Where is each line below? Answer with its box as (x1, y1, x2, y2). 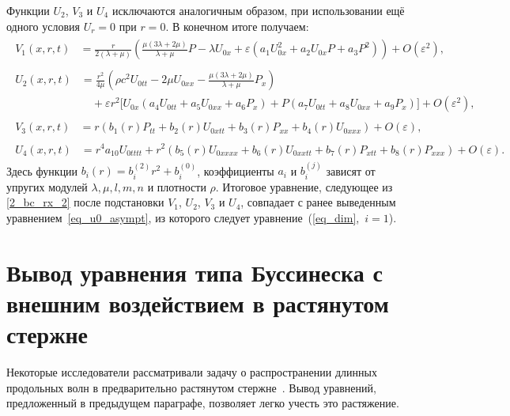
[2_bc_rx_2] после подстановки (6, 194, 164, 210)
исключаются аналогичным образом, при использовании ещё (111, 2, 405, 18)
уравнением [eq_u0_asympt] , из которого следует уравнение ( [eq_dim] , (6, 209, 360, 225)
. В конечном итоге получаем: (165, 17, 309, 34)
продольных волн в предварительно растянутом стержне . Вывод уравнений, (6, 379, 376, 395)
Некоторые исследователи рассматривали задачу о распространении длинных (6, 364, 377, 380)
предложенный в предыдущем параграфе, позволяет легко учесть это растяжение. (6, 395, 399, 411)
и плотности (147, 178, 206, 195)
